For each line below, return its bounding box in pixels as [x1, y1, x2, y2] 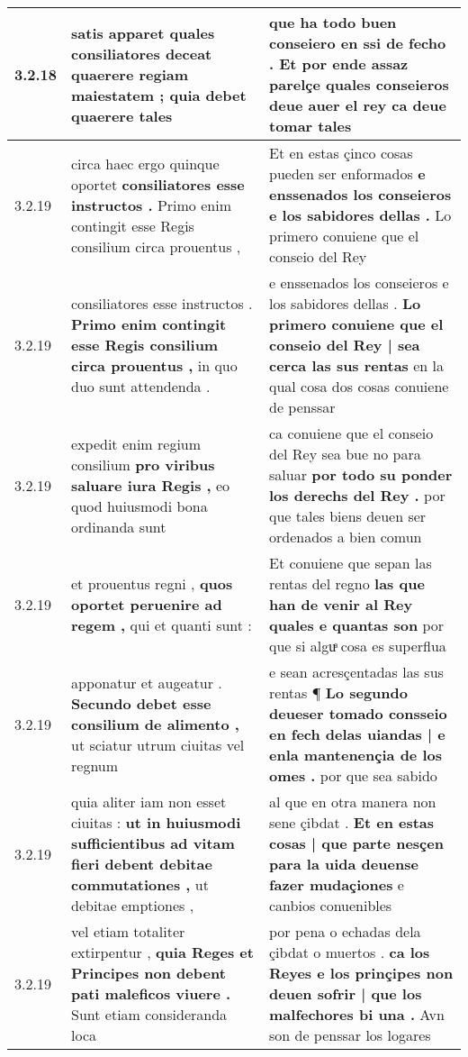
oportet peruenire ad [71, 594, 222, 615]
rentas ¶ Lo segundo [269, 682, 408, 703]
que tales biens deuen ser [269, 506, 427, 526]
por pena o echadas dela [269, 921, 421, 942]
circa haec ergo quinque [71, 152, 220, 174]
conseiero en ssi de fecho [269, 32, 446, 53]
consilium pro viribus [71, 453, 215, 475]
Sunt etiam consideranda [71, 1004, 228, 1025]
